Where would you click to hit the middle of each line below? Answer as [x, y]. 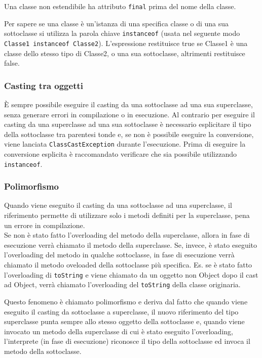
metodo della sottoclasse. [43, 351]
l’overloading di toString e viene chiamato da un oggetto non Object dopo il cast [131, 274]
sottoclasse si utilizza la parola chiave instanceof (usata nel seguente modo [122, 33]
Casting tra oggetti [44, 85]
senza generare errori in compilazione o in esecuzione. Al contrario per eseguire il [129, 114]
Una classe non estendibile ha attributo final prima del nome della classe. [120, 6]
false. [12, 63]
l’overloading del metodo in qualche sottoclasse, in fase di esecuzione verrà [119, 255]
